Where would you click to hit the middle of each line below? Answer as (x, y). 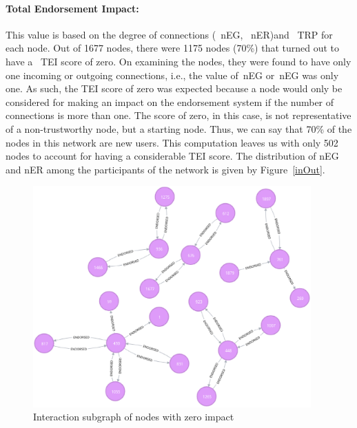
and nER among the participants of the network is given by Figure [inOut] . (165, 169)
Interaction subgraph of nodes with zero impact (134, 417)
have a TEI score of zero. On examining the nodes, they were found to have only (178, 61)
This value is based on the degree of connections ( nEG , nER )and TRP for (169, 34)
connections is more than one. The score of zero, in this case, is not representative (178, 115)
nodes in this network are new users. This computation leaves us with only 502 (172, 142)
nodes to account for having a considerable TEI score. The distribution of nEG (172, 156)
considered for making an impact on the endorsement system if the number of (170, 101)
